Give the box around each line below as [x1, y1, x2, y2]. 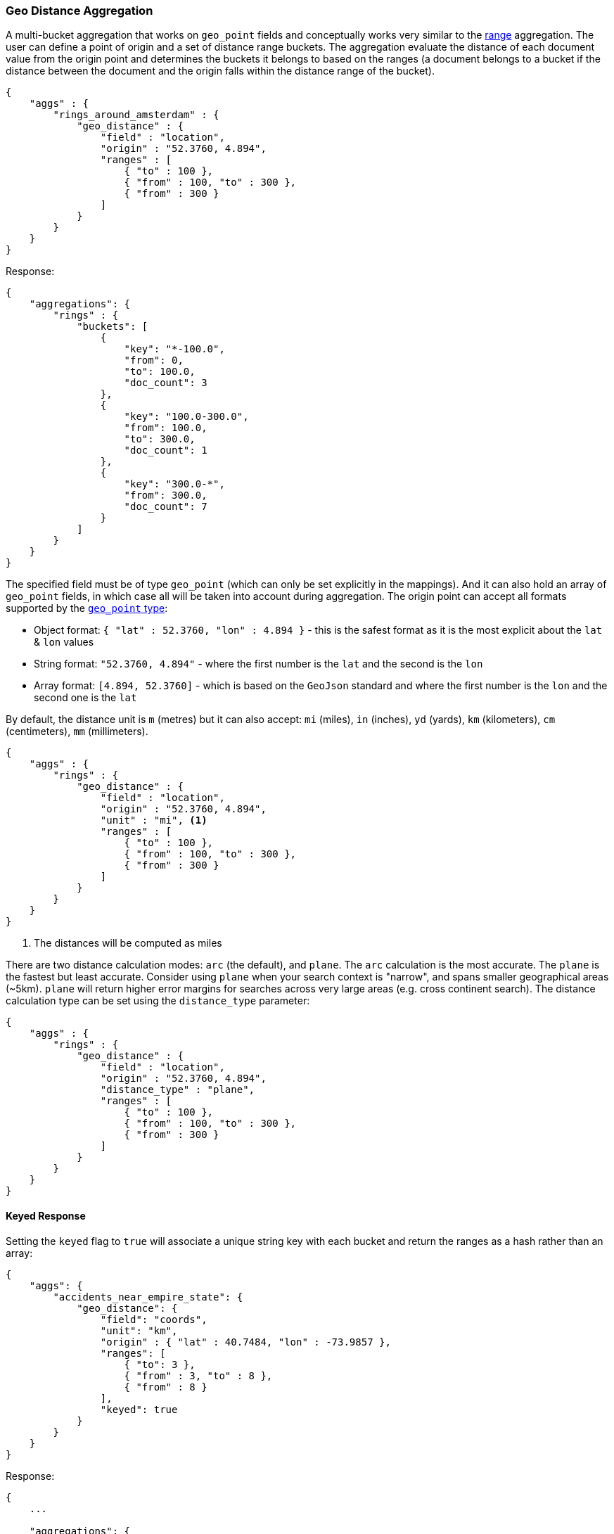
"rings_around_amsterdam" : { [53, 109, 219, 121]
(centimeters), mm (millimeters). [6, 725, 148, 738]
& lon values [34, 636, 94, 648]
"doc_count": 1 [124, 445, 207, 456]
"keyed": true [100, 1403, 178, 1415]
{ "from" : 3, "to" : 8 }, [124, 1369, 273, 1381]
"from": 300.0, [124, 490, 207, 501]
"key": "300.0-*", [124, 478, 225, 490]
